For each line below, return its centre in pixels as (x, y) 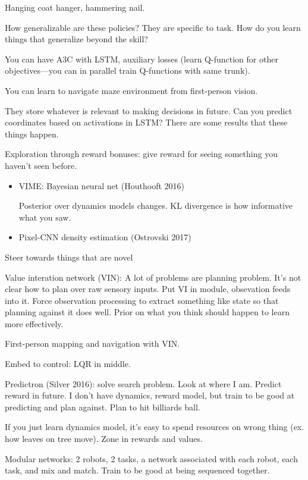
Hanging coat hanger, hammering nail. (75, 7)
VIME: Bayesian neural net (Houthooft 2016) (101, 185)
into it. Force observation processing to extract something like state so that (142, 300)
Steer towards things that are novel (69, 257)
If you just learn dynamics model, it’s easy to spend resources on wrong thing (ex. (155, 427)
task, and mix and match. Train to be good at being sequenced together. (137, 470)
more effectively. (34, 323)
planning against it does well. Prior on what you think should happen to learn (147, 312)
